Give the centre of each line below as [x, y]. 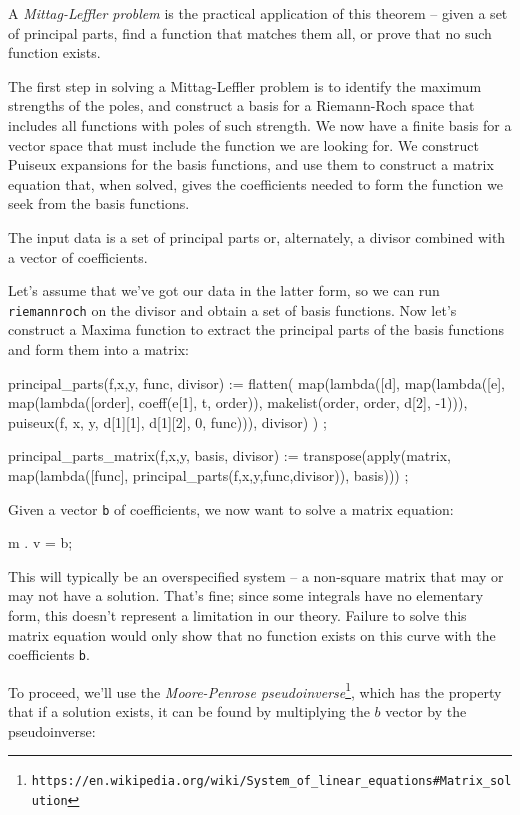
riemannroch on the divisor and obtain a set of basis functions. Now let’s [232, 309]
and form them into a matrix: [98, 348]
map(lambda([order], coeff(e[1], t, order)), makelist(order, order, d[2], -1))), [238, 402]
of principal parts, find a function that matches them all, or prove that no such [250, 32]
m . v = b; [40, 542]
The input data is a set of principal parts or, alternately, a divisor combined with [257, 236]
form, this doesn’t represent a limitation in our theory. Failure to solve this [237, 614]
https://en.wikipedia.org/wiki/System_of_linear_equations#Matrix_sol [271, 781]
